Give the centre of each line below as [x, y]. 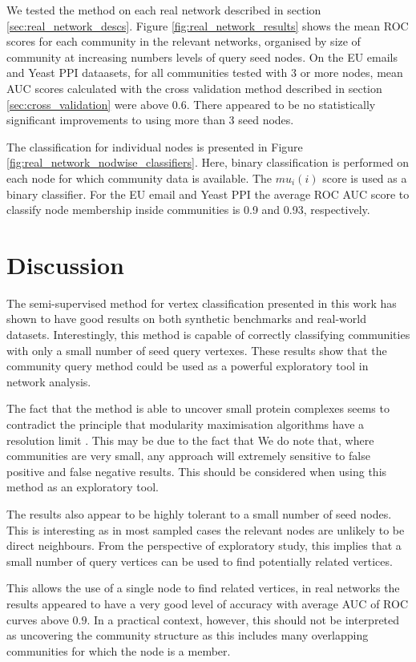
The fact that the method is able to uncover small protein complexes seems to [198, 408]
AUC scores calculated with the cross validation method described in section [194, 88]
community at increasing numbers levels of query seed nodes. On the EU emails [202, 57]
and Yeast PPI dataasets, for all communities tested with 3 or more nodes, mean [205, 73]
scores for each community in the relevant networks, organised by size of [184, 41]
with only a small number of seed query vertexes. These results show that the [197, 350]
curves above [38, 619]
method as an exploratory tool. [83, 487]
